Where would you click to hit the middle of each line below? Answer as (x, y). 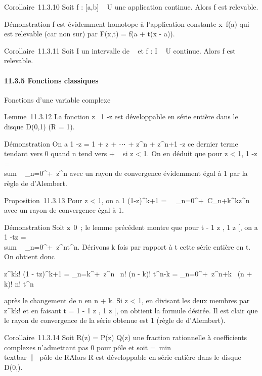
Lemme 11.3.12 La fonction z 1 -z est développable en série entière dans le (121, 116)
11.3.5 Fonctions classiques (51, 80)
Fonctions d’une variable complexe (57, 99)
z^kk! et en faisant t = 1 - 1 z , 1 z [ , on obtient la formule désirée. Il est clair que (131, 310)
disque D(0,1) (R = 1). (39, 126)
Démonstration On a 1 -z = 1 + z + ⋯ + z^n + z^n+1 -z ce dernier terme (121, 143)
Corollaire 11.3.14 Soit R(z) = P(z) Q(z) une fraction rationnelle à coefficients (126, 337)
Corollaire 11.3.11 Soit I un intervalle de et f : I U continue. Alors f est (120, 50)
